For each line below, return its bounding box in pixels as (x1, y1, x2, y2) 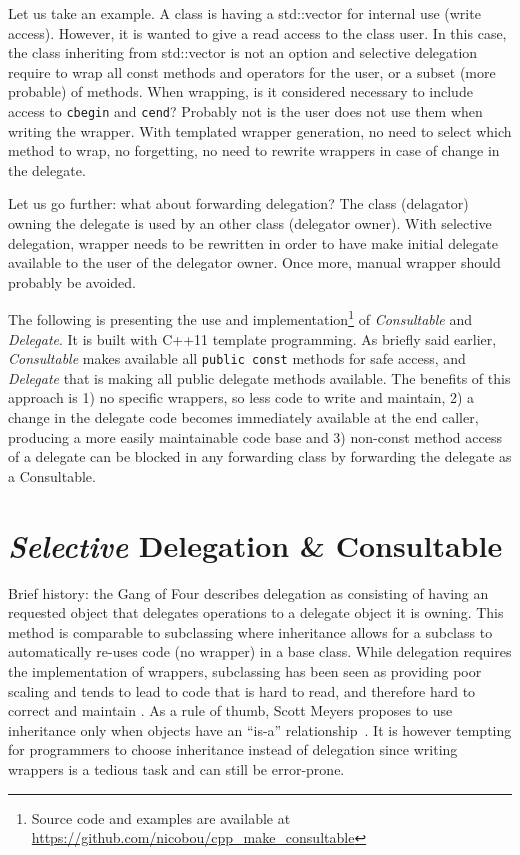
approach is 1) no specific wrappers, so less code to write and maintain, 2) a (8, 387, 475, 408)
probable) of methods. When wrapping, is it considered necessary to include (8, 81, 473, 102)
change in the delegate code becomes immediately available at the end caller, (8, 407, 479, 428)
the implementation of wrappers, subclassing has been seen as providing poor (8, 660, 482, 681)
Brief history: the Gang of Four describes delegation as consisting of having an (8, 582, 489, 603)
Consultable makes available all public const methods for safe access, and (8, 348, 466, 369)
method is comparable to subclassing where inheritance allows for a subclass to (8, 621, 493, 642)
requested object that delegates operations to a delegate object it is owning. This (8, 602, 504, 623)
